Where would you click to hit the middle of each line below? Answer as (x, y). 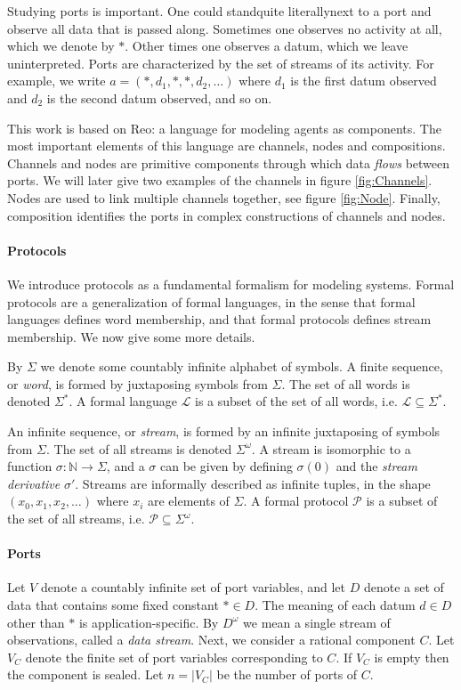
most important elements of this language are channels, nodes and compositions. (226, 146)
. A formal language (123, 401)
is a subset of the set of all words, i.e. (296, 401)
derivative (34, 483)
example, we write (57, 81)
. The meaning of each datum (335, 605)
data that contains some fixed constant (113, 605)
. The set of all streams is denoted (139, 448)
